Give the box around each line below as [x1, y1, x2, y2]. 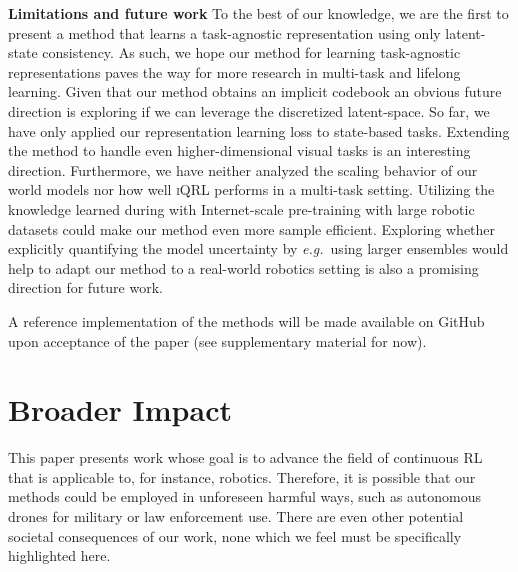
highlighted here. [8, 545, 111, 566]
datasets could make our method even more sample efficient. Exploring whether [8, 218, 496, 239]
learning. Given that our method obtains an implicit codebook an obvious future [8, 81, 502, 102]
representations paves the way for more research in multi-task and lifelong [8, 61, 461, 82]
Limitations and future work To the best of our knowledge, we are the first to [8, 3, 509, 23]
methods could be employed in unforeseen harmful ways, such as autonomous [8, 486, 482, 507]
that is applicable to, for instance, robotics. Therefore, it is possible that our [8, 466, 476, 487]
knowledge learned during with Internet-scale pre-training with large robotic [8, 198, 475, 219]
